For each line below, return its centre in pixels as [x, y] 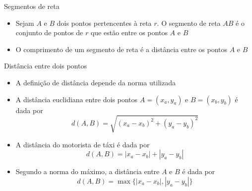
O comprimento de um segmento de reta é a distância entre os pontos [121, 49]
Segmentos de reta [32, 6]
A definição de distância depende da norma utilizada [95, 82]
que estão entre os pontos [129, 32]
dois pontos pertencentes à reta [104, 23]
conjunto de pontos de [49, 32]
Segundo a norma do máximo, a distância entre [88, 171]
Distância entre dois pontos [45, 66]
